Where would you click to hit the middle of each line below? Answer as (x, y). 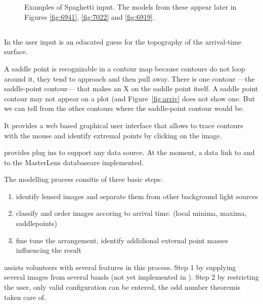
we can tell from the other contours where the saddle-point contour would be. (124, 108)
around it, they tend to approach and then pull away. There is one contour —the (129, 78)
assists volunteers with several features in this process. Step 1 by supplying (120, 267)
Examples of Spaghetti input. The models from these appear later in (130, 7)
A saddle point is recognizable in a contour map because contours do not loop (125, 68)
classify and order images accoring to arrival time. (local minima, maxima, (131, 213)
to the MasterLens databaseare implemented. (74, 162)
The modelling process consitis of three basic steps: (83, 179)
